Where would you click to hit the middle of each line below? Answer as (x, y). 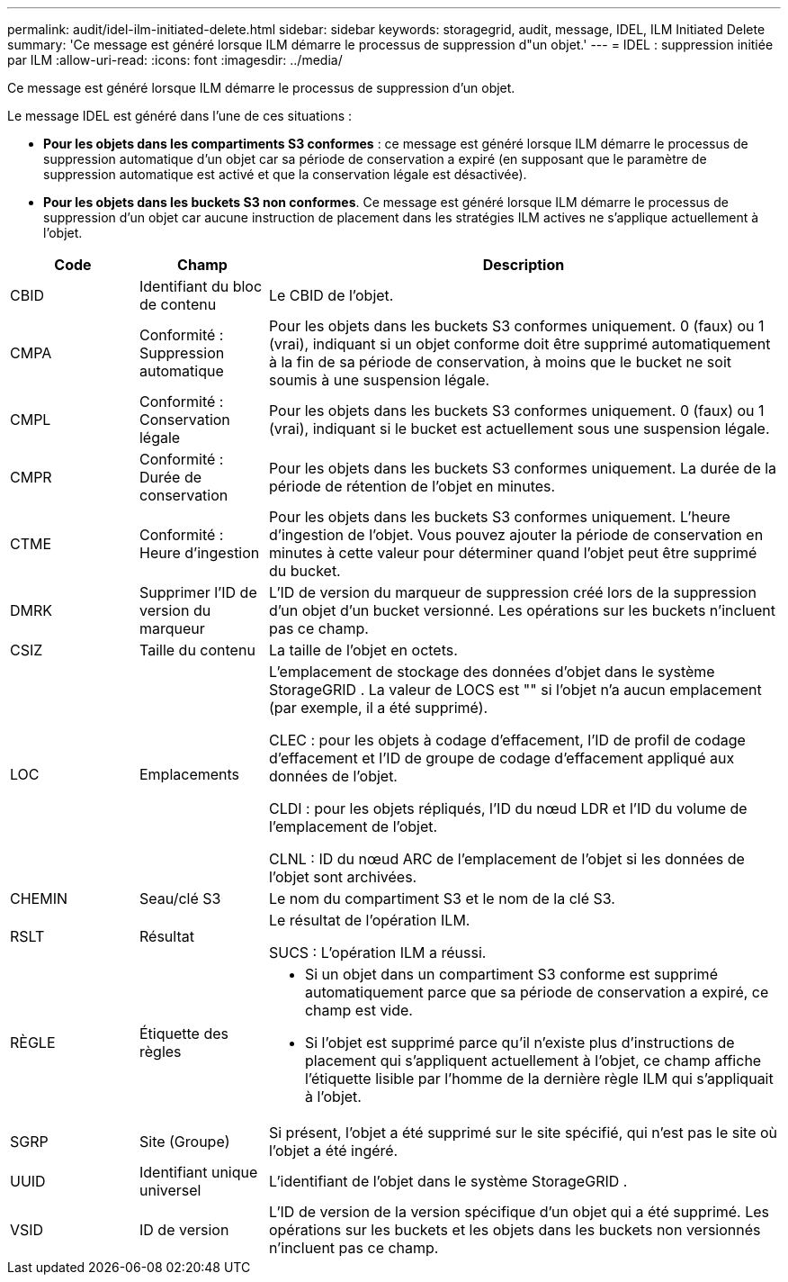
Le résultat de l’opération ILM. (369, 920)
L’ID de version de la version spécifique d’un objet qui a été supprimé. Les (519, 1212)
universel (170, 1190)
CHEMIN (39, 898)
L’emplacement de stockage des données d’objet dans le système (492, 672)
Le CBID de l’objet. (331, 295)
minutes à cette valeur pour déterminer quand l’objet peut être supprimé (513, 553)
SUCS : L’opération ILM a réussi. (377, 952)
